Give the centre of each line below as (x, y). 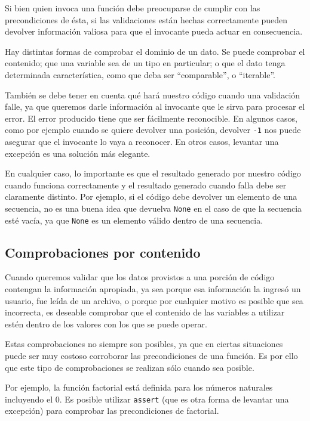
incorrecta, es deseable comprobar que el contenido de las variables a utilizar (145, 312)
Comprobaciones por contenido (103, 252)
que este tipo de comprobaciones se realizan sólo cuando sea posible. (130, 367)
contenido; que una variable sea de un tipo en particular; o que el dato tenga (145, 63)
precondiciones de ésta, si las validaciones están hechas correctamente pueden (146, 19)
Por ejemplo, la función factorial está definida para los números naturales (139, 387)
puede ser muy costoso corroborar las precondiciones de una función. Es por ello (151, 356)
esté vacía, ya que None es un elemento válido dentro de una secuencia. (134, 220)
